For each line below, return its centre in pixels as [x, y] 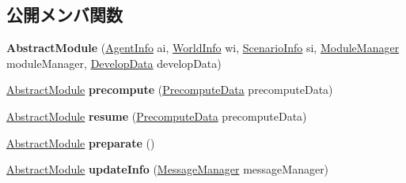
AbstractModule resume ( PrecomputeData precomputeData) [157, 116]
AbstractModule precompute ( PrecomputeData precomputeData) [170, 90]
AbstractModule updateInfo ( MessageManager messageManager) [168, 169]
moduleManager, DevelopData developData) [114, 63]
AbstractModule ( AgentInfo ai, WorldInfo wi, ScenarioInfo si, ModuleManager [203, 48]
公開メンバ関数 [65, 15]
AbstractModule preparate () [81, 142]
